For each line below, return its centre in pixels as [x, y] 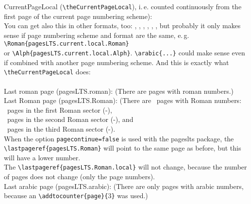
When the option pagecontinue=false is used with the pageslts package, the [119, 138]
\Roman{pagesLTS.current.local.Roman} [67, 44]
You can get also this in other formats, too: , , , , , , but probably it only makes [122, 25]
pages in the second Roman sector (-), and [70, 119]
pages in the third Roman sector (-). [61, 128]
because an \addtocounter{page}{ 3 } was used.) [76, 195]
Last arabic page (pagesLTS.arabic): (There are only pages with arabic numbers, [124, 186]
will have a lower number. [42, 157]
